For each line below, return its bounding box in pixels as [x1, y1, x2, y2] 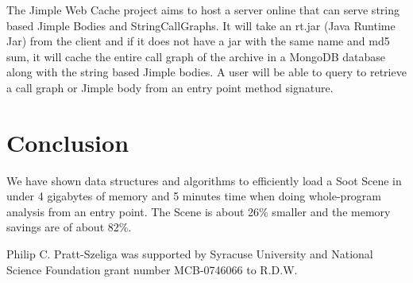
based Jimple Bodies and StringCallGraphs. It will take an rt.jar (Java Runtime [6, 17, 396, 33]
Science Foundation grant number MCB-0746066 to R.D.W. [6, 261, 298, 277]
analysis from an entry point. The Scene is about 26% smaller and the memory [6, 203, 391, 219]
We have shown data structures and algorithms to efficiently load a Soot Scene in [6, 172, 402, 188]
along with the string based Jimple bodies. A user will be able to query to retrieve [6, 64, 407, 80]
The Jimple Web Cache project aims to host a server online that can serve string [6, 2, 399, 17]
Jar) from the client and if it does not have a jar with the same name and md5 [6, 33, 390, 49]
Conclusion [6, 126, 129, 158]
